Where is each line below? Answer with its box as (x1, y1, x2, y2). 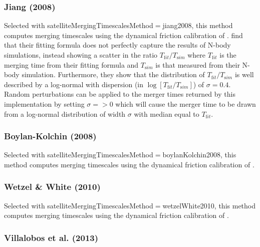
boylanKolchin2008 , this (162, 149, 236, 160)
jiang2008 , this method (162, 20, 233, 31)
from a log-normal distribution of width (4, 108, 126, 119)
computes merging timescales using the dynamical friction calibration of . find (4, 30, 243, 40)
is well (234, 69, 254, 80)
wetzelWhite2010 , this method (162, 200, 255, 210)
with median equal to (134, 108, 199, 119)
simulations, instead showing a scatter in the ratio (4, 50, 158, 60)
